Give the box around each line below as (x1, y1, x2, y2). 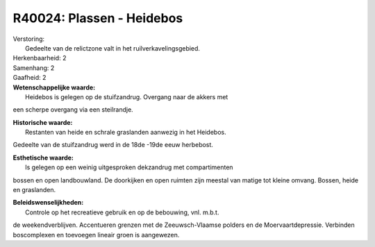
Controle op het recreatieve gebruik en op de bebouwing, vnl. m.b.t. (25, 208, 219, 216)
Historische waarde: (12, 118, 73, 126)
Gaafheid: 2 (12, 74, 47, 82)
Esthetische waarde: (12, 153, 74, 162)
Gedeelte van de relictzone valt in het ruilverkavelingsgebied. (25, 44, 201, 52)
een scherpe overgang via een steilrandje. (12, 105, 133, 114)
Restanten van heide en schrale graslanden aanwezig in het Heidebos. (25, 128, 226, 137)
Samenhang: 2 (12, 63, 55, 72)
